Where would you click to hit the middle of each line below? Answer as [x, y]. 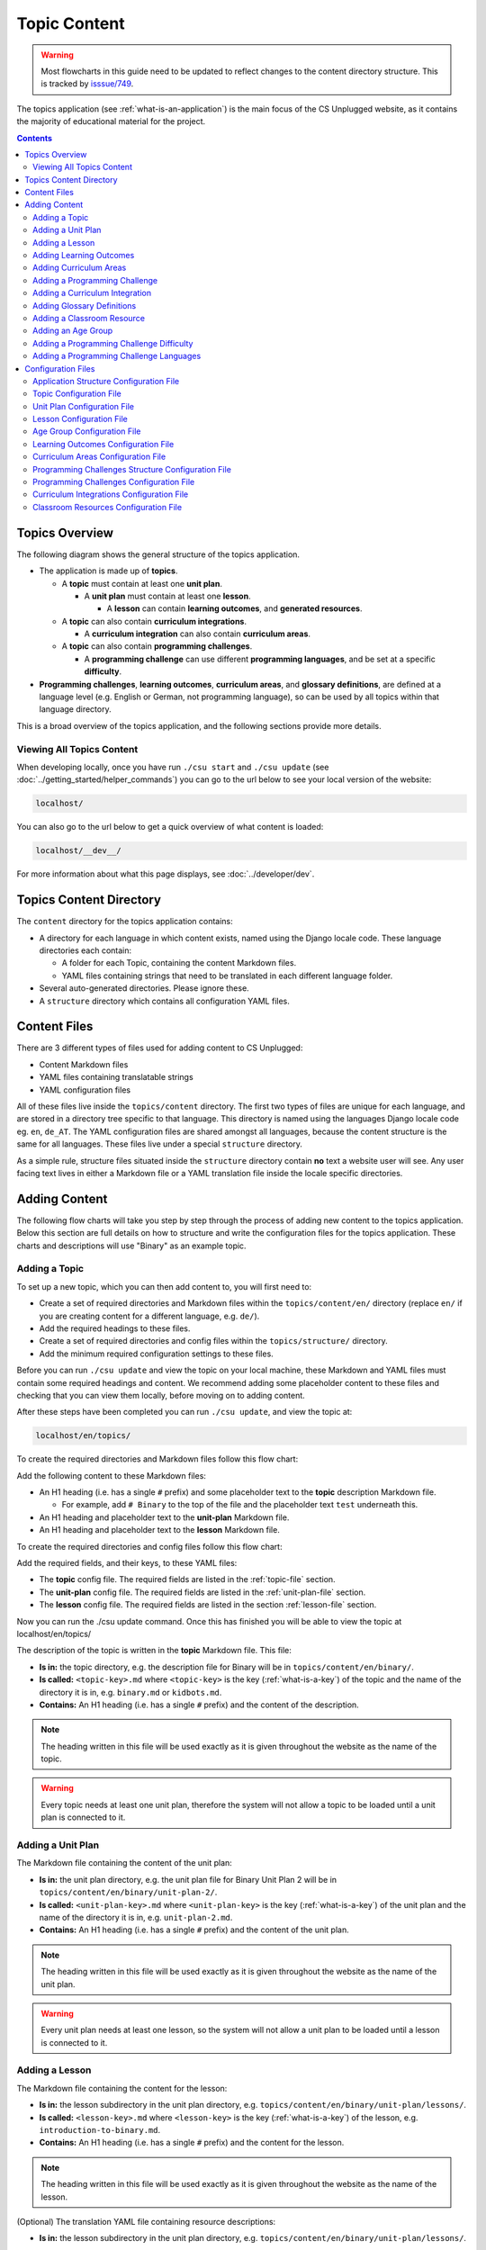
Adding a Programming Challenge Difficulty [113, 343]
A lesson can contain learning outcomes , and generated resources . [234, 608]
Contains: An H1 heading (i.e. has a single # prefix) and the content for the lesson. [192, 2143]
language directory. [75, 709]
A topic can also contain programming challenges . [157, 646]
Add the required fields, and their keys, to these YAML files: [127, 1563]
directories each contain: [85, 950]
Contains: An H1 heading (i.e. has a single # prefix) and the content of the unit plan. [194, 1930]
